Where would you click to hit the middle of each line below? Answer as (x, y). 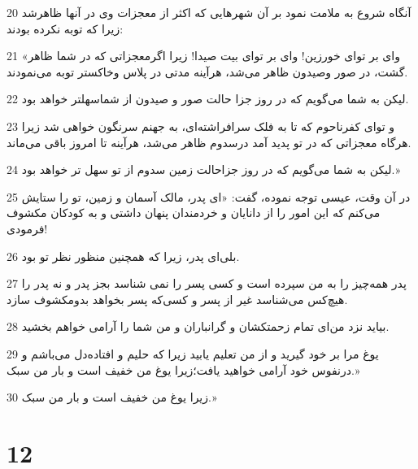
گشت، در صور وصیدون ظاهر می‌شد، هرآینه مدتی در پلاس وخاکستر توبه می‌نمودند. (207, 71)
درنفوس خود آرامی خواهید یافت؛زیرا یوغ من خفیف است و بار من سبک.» (183, 369)
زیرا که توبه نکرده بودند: (65, 28)
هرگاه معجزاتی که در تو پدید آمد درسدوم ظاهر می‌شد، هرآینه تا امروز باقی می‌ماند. (209, 142)
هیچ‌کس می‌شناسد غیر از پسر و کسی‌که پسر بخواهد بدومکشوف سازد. (177, 299)
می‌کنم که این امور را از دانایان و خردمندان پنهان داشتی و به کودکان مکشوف (194, 213)
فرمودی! (27, 228)
